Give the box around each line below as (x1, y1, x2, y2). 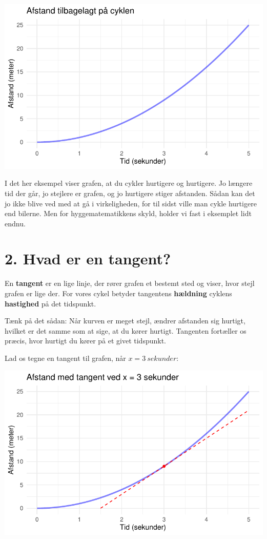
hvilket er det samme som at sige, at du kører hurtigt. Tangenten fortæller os (5, 325, 247, 336)
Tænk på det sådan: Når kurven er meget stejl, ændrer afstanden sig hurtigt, (5, 315, 245, 326)
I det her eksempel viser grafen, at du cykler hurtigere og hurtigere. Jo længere (5, 178, 253, 188)
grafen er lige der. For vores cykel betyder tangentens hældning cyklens (5, 288, 232, 298)
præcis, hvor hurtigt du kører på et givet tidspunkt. (5, 335, 166, 346)
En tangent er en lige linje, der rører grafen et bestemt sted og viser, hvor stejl (5, 278, 255, 288)
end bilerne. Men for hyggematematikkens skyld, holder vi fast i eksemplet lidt (5, 208, 252, 219)
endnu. (5, 218, 26, 228)
